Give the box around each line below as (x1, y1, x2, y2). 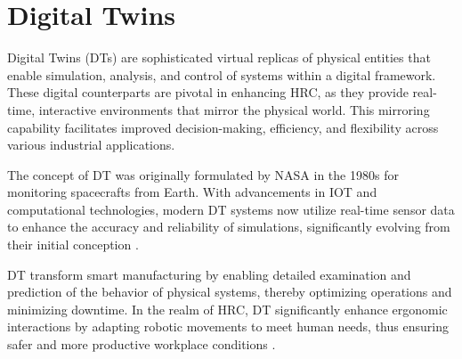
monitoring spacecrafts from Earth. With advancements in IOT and (7, 183, 377, 201)
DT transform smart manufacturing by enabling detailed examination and (7, 265, 411, 283)
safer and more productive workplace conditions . (7, 335, 276, 354)
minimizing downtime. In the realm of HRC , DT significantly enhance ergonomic (7, 299, 448, 318)
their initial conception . (7, 235, 139, 254)
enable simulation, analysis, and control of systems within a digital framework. (7, 65, 436, 84)
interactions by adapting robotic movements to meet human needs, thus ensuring (7, 317, 449, 336)
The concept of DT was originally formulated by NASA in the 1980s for (7, 165, 399, 184)
